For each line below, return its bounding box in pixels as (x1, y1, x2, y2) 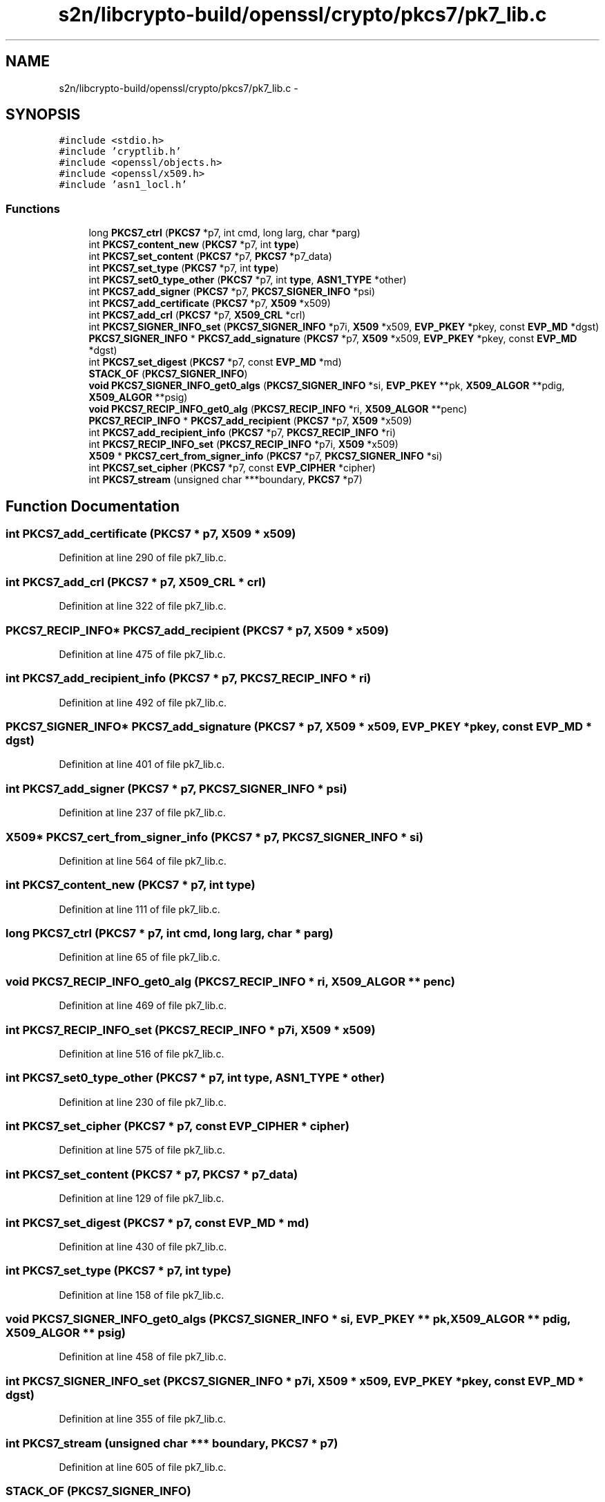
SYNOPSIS (6, 106, 81, 124)
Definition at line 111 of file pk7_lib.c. (59, 903, 220, 915)
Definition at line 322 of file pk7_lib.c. (59, 600, 227, 612)
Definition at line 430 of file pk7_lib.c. (59, 1240, 227, 1252)
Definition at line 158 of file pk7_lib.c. (59, 1288, 224, 1301)
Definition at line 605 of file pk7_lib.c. (59, 1461, 227, 1473)
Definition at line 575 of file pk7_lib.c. (59, 1144, 226, 1156)
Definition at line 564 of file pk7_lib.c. (59, 854, 227, 867)
